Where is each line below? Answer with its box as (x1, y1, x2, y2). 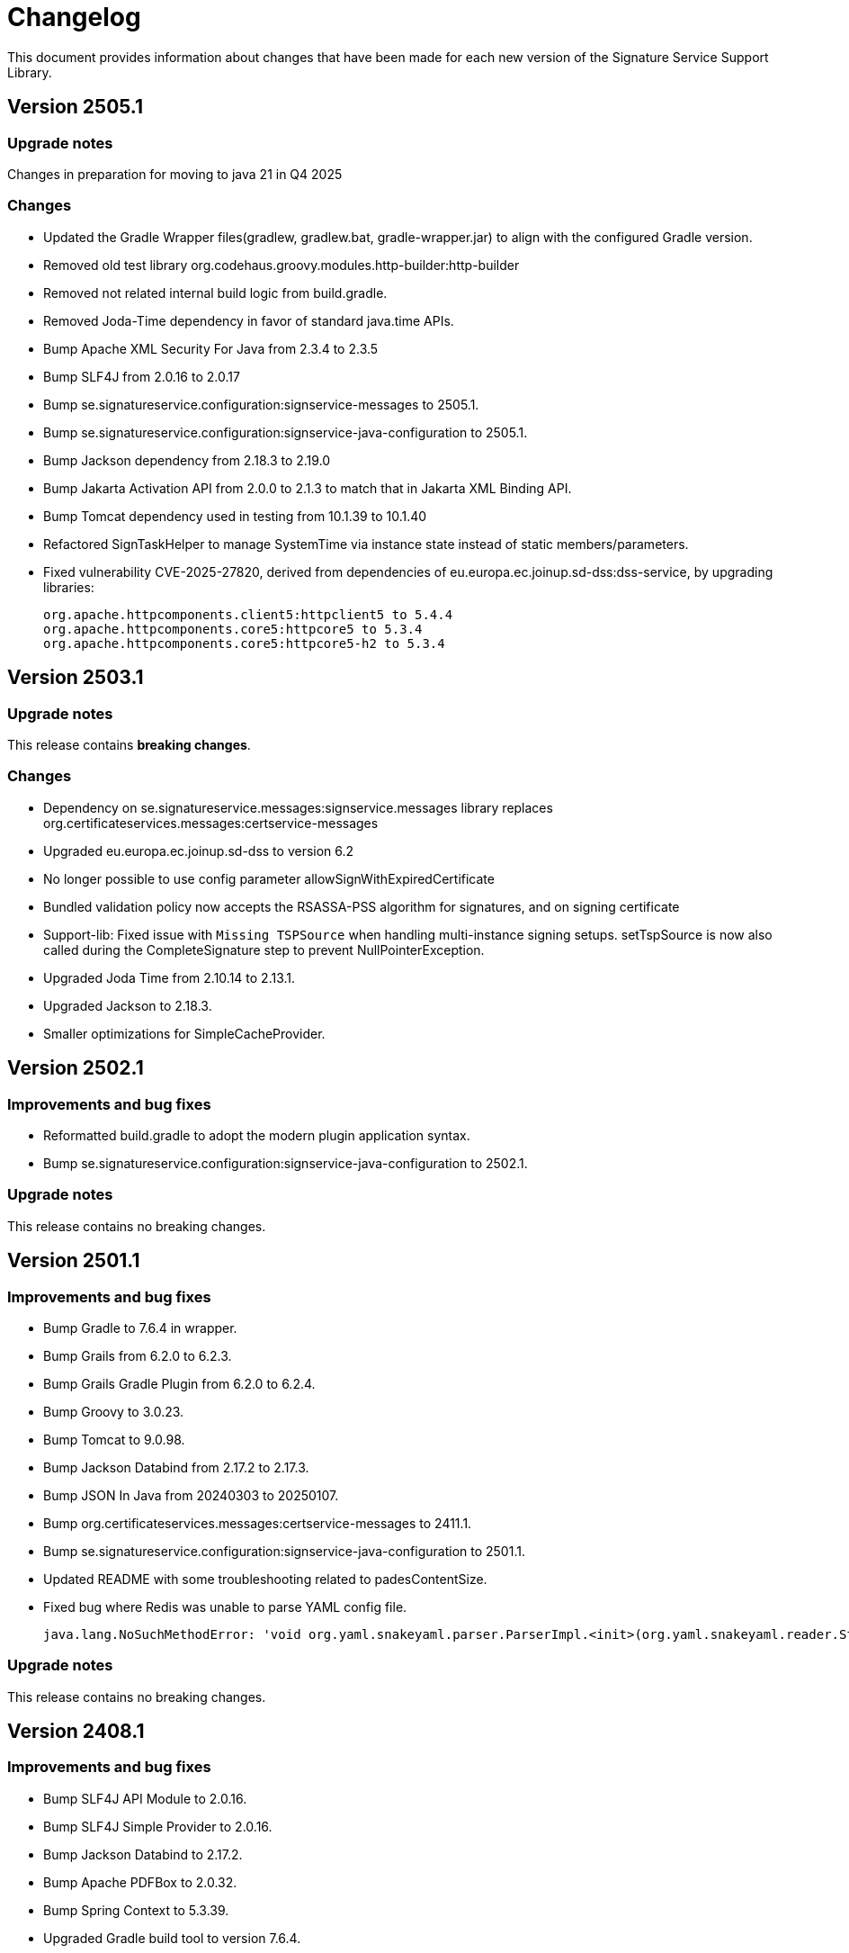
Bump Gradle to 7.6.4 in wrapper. (43, 1319, 237, 1336)
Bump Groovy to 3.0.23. (43, 1403, 184, 1419)
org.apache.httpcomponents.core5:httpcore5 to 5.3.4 (43, 621, 423, 636)
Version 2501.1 (7, 1249, 140, 1273)
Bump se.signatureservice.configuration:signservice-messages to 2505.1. (43, 396, 479, 412)
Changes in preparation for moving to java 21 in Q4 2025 (7, 166, 343, 182)
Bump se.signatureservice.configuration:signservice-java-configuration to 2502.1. (43, 1155, 528, 1171)
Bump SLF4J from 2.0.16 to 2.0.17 (43, 368, 240, 384)
